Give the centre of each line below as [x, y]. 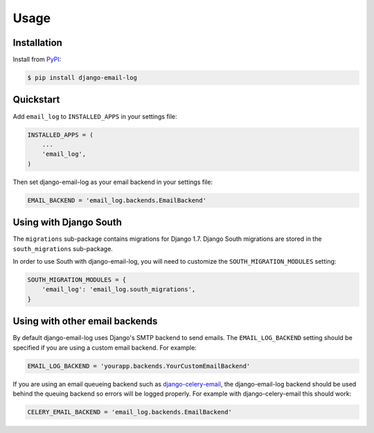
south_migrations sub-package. [63, 248]
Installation [37, 43]
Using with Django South [68, 222]
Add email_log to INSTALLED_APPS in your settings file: [95, 116]
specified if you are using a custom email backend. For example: [105, 348]
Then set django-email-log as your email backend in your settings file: [113, 182]
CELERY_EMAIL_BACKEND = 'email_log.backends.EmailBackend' [130, 412]
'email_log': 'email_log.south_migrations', [119, 289]
